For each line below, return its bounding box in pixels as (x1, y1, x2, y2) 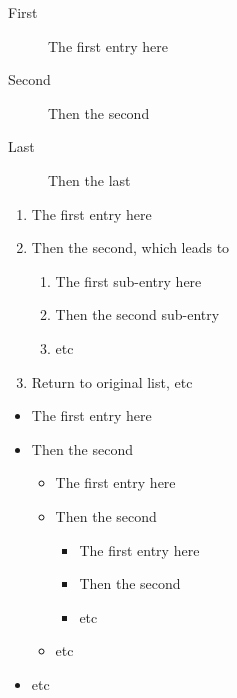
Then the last (48, 169, 131, 190)
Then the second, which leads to (31, 237, 230, 258)
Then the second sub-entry (55, 304, 220, 325)
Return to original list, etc (31, 371, 193, 392)
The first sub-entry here (55, 270, 202, 291)
